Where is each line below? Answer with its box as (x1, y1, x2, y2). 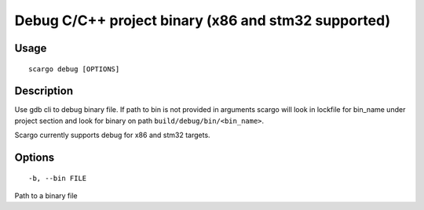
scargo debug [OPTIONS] (28, 64, 120, 74)
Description (14, 85, 74, 98)
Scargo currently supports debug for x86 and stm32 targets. (14, 130, 211, 140)
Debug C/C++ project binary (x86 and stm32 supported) (14, 12, 391, 29)
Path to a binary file (14, 191, 78, 201)
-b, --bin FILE (28, 173, 87, 183)
